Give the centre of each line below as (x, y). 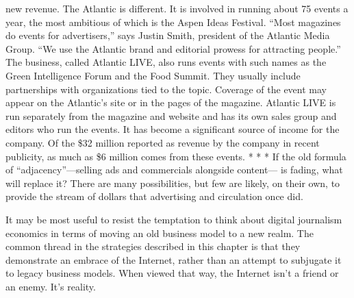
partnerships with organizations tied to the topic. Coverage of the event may (166, 89)
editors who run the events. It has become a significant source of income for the (173, 129)
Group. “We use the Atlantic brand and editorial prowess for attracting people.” (173, 48)
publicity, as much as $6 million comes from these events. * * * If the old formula (176, 156)
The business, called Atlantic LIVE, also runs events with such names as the (166, 62)
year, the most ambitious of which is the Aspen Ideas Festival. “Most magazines (173, 22)
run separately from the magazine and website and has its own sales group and (171, 115)
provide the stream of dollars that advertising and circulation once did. (154, 196)
